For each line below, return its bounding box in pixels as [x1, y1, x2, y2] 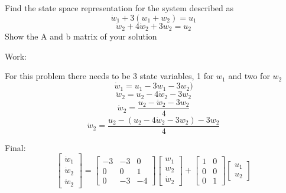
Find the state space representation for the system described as [5, 2, 234, 14]
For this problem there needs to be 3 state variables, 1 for [5, 70, 214, 82]
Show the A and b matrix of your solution [5, 30, 157, 42]
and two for [228, 70, 270, 82]
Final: [5, 141, 26, 153]
